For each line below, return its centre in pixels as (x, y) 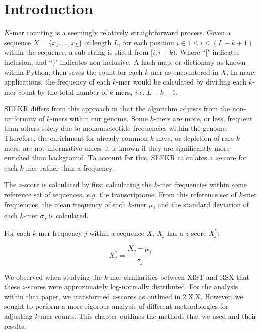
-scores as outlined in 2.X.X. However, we (179, 296)
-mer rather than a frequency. (69, 167)
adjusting (18, 316)
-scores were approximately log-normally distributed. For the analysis (132, 286)
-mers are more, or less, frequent (203, 118)
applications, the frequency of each (57, 82)
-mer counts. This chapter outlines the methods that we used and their (147, 316)
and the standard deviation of (203, 204)
